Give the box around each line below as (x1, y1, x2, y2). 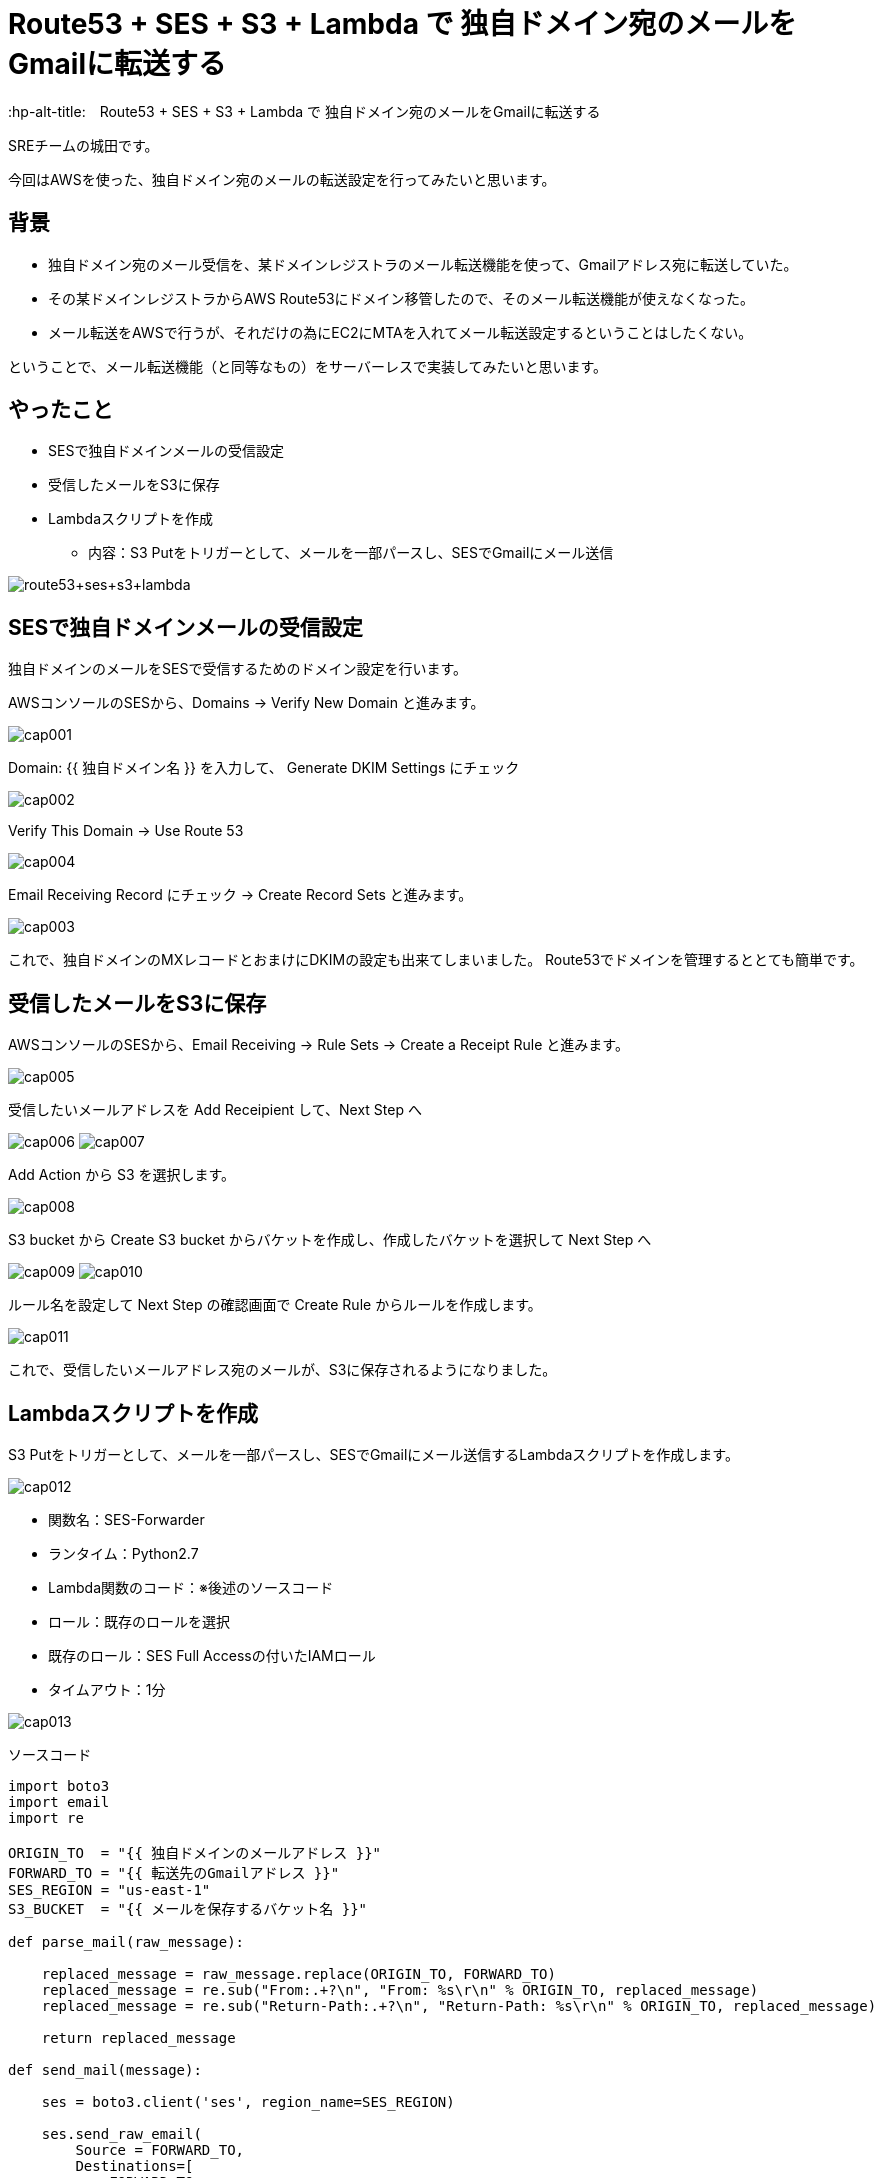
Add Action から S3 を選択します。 (8, 1166, 236, 1184)
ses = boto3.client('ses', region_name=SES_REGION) (41, 2093, 455, 2110)
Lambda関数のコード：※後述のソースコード (48, 1578, 334, 1596)
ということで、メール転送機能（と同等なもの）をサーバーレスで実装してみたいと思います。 (8, 357, 608, 375)
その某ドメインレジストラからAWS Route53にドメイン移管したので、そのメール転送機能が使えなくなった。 (48, 289, 755, 307)
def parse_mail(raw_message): (8, 1933, 245, 1950)
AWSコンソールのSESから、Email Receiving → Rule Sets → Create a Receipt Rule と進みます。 (8, 1036, 629, 1054)
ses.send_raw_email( (41, 2125, 202, 2142)
